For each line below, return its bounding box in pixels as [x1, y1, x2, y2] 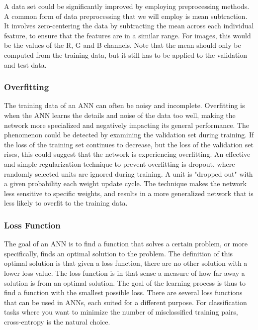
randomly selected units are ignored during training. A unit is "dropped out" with [4, 168, 253, 179]
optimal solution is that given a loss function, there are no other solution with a [4, 258, 248, 268]
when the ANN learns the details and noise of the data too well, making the [4, 110, 236, 120]
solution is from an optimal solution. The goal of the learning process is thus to [4, 277, 246, 288]
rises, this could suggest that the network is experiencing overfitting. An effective [4, 149, 251, 159]
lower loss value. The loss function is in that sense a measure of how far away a [4, 267, 245, 278]
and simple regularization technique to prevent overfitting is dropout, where [4, 158, 235, 169]
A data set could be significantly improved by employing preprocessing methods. [4, 1, 250, 11]
